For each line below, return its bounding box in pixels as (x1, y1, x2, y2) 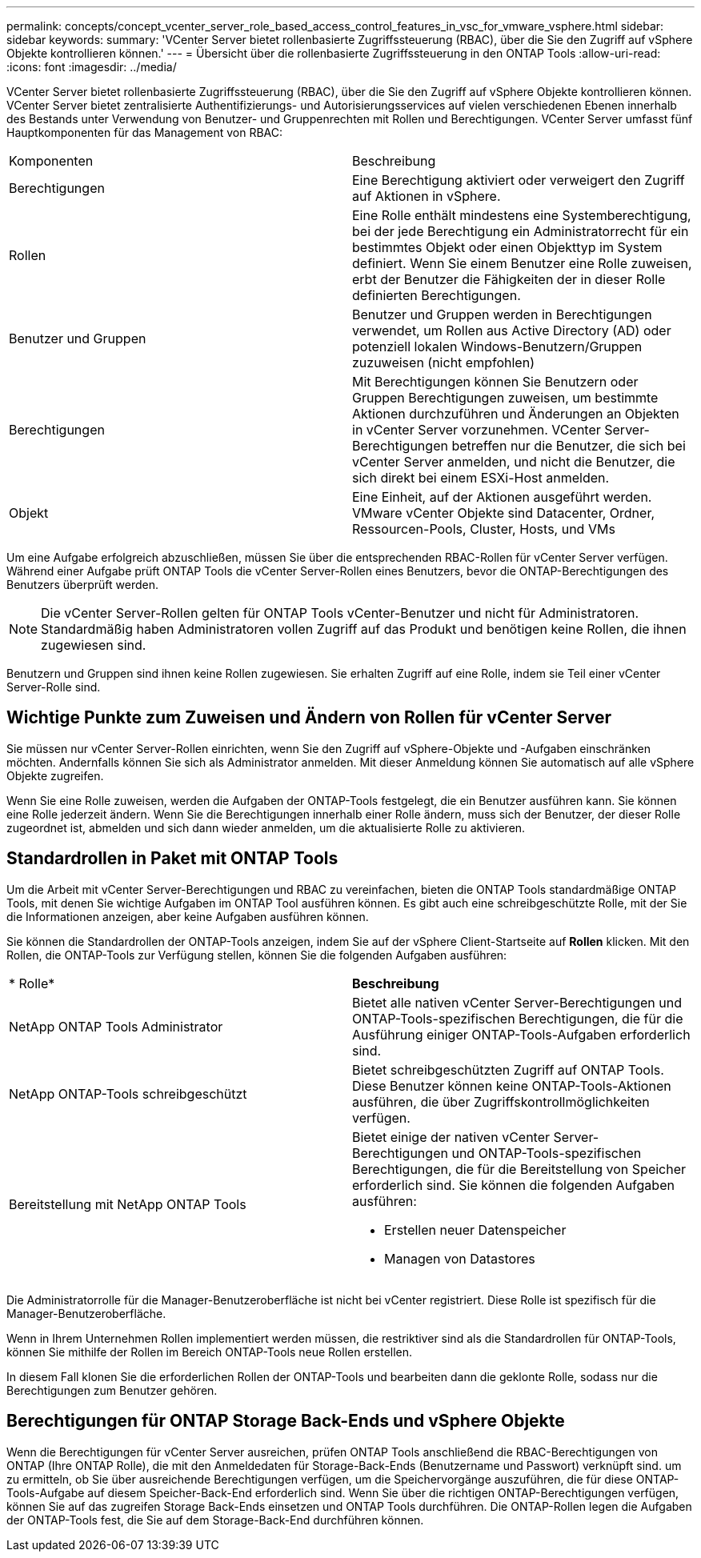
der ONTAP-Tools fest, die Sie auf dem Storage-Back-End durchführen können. (6, 1512, 424, 1527)
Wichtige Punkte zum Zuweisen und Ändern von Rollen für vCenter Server (6, 707, 611, 728)
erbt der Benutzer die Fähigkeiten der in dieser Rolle (352, 271, 666, 287)
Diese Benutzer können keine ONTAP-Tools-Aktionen (352, 1077, 671, 1094)
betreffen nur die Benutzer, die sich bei (451, 438, 686, 454)
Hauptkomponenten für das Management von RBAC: (6, 126, 283, 139)
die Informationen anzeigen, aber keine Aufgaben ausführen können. (6, 909, 369, 923)
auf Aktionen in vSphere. (352, 188, 501, 204)
